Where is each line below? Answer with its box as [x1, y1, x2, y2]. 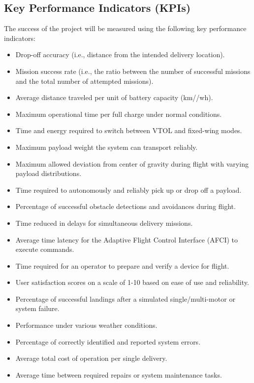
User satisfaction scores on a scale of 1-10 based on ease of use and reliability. [15, 277, 249, 287]
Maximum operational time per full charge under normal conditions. [15, 108, 222, 119]
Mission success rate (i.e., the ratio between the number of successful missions [15, 66, 251, 76]
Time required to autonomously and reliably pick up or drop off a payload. [15, 184, 242, 195]
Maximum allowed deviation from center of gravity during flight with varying [15, 158, 249, 169]
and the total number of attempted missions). [15, 75, 154, 86]
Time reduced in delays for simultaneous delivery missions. [15, 217, 193, 228]
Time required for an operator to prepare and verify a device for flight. [15, 260, 229, 271]
